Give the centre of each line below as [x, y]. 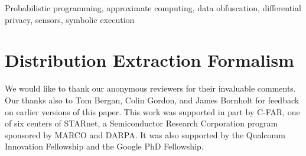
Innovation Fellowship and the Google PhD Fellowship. [104, 146]
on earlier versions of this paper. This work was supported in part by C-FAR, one [152, 111]
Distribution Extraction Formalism [149, 60]
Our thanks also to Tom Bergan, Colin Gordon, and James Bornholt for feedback [152, 100]
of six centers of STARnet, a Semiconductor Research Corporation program [141, 123]
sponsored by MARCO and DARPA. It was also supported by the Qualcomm [145, 134]
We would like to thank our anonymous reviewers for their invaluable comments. [150, 88]
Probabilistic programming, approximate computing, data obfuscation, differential [153, 8]
